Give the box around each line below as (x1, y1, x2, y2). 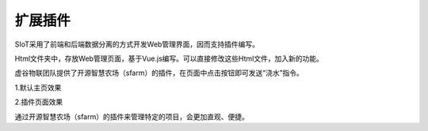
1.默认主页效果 (14, 83, 62, 92)
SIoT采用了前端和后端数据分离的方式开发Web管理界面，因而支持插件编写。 (14, 39, 259, 49)
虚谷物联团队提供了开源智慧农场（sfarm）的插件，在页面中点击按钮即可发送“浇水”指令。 (14, 68, 304, 78)
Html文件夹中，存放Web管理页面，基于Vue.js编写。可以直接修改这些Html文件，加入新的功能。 (14, 54, 324, 63)
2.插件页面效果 (14, 97, 63, 107)
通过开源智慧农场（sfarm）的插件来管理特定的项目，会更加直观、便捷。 (14, 111, 249, 122)
